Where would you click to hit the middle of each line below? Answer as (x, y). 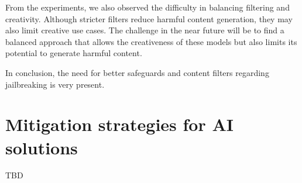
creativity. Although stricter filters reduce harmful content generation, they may (149, 18)
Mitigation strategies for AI (119, 124)
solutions (42, 147)
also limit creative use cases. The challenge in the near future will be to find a (145, 30)
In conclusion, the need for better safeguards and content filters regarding (137, 72)
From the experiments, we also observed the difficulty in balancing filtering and (147, 7)
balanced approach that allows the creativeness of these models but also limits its (151, 41)
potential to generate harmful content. (74, 53)
